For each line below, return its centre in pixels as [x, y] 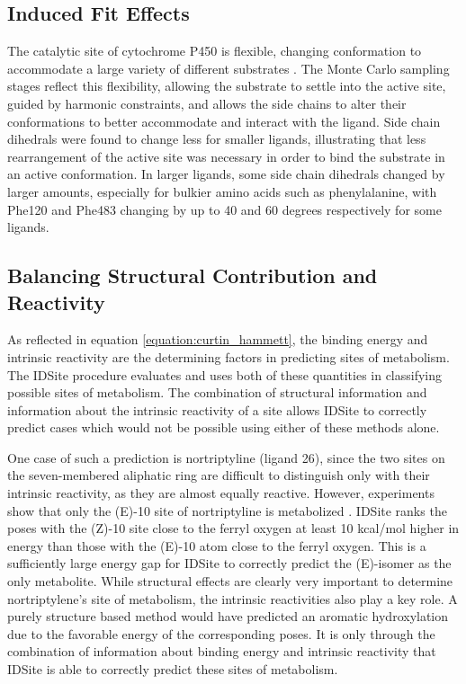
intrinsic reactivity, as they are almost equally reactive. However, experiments [221, 493]
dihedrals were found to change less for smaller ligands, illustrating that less [217, 139]
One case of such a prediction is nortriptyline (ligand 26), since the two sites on [226, 457]
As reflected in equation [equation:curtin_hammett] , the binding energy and [218, 339]
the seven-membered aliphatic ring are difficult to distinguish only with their [219, 475]
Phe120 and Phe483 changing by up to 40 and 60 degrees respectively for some [224, 209]
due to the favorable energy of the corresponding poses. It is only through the [221, 633]
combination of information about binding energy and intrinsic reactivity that [222, 651]
